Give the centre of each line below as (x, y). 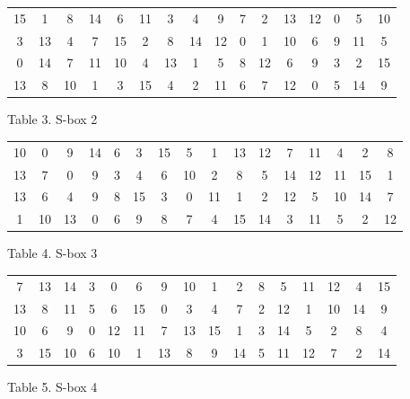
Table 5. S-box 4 (52, 387)
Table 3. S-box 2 (52, 119)
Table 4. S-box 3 (52, 253)
